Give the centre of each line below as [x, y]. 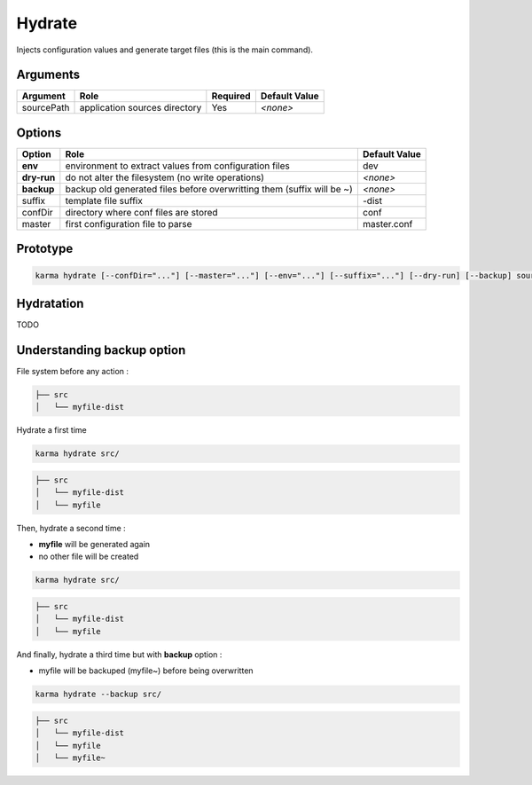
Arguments [48, 75]
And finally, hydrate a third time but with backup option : [119, 654]
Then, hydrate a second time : [71, 528]
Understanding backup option [101, 350]
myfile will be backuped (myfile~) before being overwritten [146, 671]
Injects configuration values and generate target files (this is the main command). [165, 50]
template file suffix [104, 200]
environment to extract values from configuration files [177, 166]
